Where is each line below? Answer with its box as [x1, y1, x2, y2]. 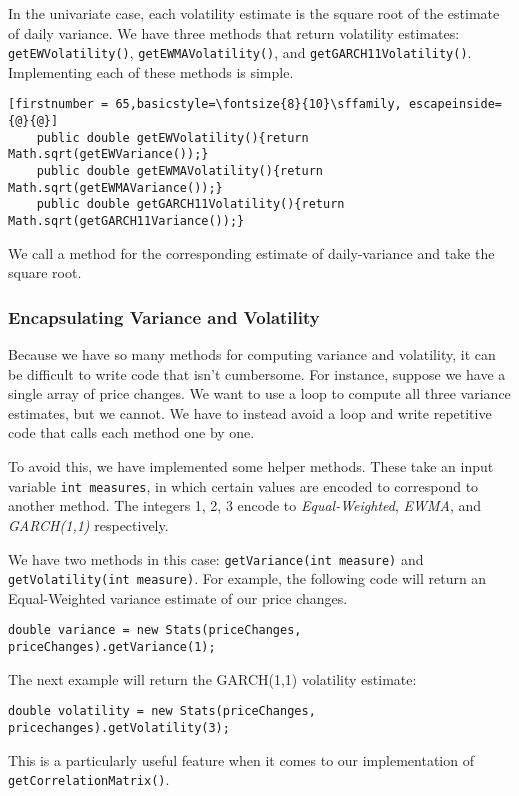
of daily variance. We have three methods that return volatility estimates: [8, 22, 460, 43]
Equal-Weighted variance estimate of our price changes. [8, 587, 348, 608]
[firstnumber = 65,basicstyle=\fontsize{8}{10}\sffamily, [8, 97, 402, 112]
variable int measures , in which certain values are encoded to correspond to [8, 475, 479, 496]
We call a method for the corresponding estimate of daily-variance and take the [8, 242, 495, 263]
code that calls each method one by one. [8, 422, 255, 443]
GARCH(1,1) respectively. [8, 514, 169, 535]
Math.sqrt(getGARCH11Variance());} [8, 214, 245, 229]
